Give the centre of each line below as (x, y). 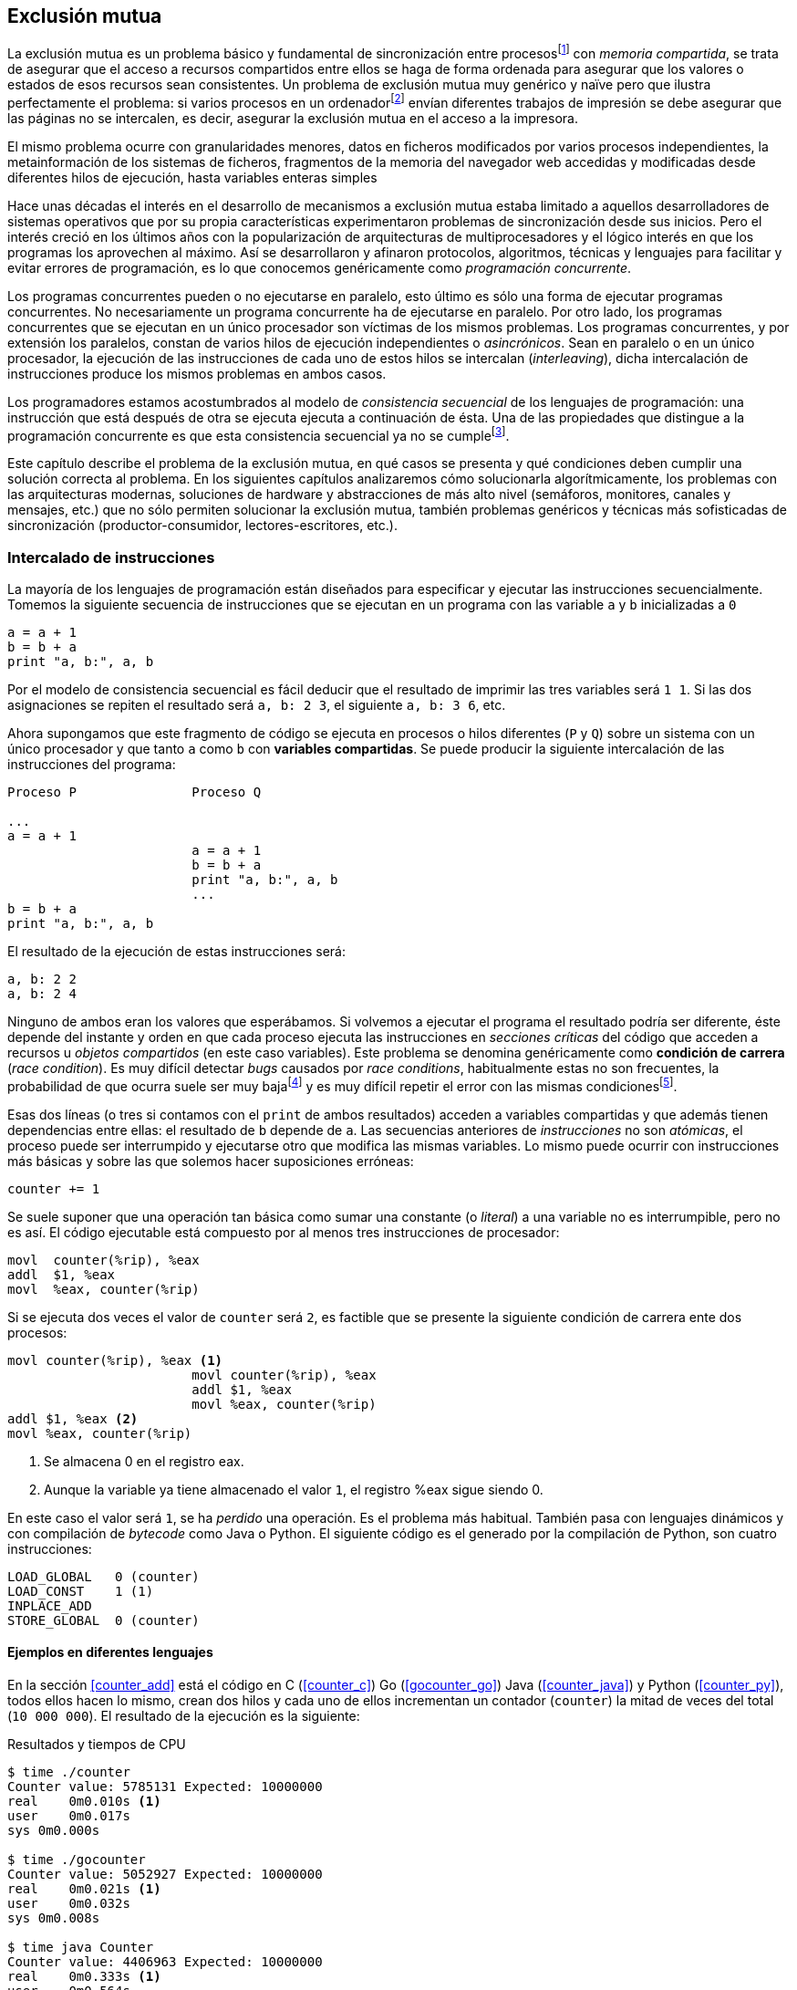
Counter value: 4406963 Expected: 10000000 (165, 1962)
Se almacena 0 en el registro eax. (144, 1461)
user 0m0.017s (69, 1816)
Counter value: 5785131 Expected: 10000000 (165, 1787)
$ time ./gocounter (77, 1860)
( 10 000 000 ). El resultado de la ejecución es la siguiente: (184, 1716)
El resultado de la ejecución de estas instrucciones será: (176, 952)
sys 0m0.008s (54, 1918)
